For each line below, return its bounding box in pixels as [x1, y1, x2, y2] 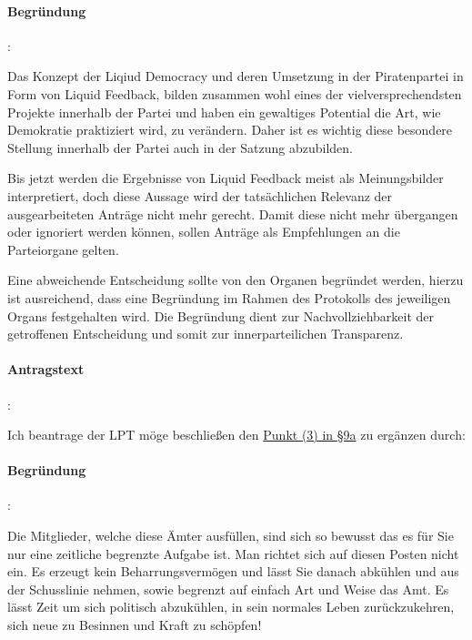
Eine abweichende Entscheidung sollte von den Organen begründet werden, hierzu [7, 270, 464, 290]
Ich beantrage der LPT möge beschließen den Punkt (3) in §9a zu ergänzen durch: [7, 425, 466, 444]
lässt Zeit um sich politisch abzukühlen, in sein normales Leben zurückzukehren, [7, 597, 455, 616]
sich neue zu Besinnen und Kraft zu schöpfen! [7, 615, 262, 635]
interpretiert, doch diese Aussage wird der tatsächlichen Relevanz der [7, 186, 393, 205]
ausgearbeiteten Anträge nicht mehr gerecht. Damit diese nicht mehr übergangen [7, 204, 458, 223]
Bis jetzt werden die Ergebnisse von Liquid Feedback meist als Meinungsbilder [7, 168, 444, 188]
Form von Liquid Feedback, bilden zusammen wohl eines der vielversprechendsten [7, 84, 462, 103]
